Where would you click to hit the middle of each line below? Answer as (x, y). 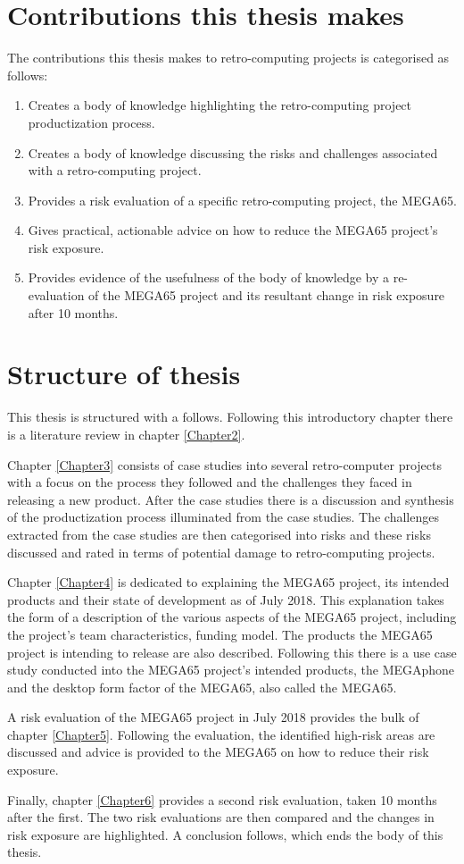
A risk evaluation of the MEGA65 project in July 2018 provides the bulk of (213, 717)
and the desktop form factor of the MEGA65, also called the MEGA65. (202, 687)
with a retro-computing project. (115, 170)
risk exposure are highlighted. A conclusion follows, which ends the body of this (225, 834)
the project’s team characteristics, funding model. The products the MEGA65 (220, 634)
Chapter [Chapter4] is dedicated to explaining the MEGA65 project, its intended (228, 582)
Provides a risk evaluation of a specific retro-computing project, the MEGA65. (242, 200)
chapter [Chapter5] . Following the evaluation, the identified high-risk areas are (221, 734)
